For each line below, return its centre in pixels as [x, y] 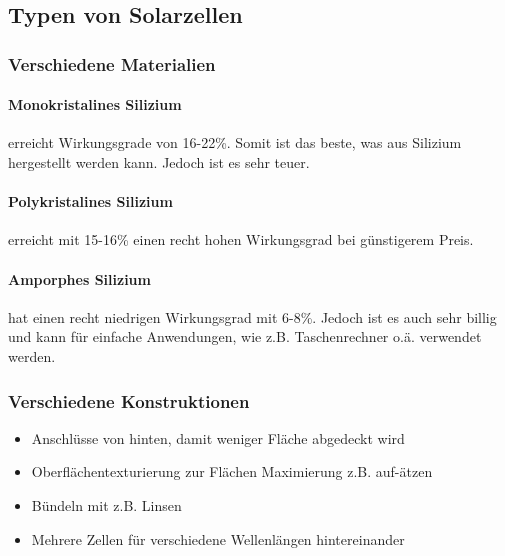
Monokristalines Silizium [95, 104]
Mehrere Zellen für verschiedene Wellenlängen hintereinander [218, 538]
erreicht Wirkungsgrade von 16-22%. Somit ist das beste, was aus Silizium [235, 142]
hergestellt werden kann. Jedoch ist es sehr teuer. [159, 162]
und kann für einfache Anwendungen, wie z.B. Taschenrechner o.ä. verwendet [245, 336]
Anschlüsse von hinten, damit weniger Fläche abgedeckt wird [218, 437]
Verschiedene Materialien [112, 63]
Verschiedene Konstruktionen [129, 400]
